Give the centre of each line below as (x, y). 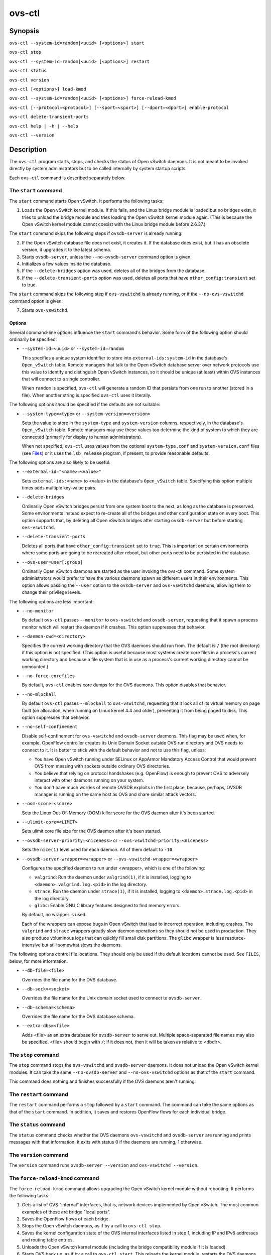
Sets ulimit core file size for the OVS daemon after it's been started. (92, 831)
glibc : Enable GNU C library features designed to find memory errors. (107, 905)
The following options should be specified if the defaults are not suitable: (85, 405)
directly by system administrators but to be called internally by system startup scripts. (98, 169)
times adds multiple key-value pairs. (59, 488)
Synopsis (24, 31)
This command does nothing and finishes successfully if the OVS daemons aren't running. (103, 1081)
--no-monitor (38, 611)
